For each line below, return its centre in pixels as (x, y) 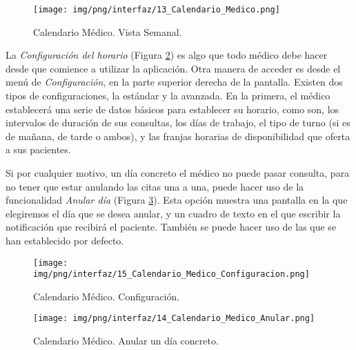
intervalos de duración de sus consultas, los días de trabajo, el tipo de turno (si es (178, 123)
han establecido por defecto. (65, 240)
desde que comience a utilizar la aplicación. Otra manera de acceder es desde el (173, 68)
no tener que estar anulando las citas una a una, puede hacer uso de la (155, 186)
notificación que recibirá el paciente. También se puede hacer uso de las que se (171, 227)
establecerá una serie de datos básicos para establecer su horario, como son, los (172, 109)
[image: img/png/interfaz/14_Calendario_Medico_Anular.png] (174, 319)
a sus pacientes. (38, 149)
